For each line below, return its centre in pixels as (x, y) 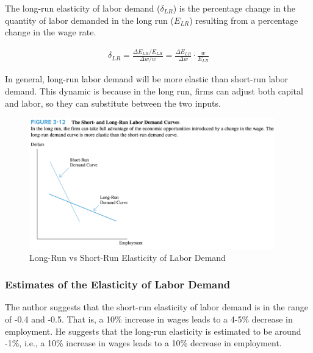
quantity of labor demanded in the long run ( (90, 20)
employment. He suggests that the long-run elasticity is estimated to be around (153, 331)
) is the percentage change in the (234, 8)
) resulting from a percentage (244, 20)
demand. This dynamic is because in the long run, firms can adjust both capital (154, 91)
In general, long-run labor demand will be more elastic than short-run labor (147, 79)
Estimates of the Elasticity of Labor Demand (118, 284)
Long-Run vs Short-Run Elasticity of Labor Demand (128, 257)
